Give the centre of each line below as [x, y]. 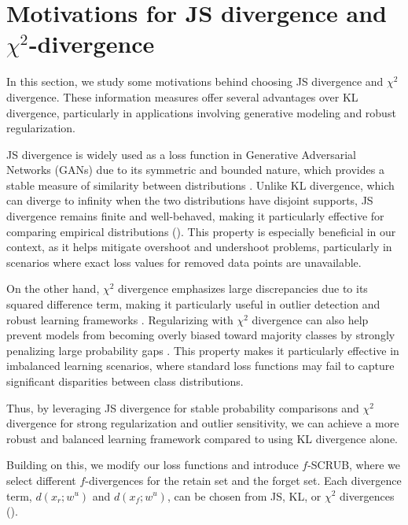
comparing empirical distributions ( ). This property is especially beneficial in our [201, 231]
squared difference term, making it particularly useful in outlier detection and [193, 304]
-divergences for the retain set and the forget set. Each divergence [243, 480]
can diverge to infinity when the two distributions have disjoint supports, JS [190, 200]
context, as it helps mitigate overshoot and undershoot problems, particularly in [199, 247]
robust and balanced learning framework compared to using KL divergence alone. [202, 438]
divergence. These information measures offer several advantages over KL [182, 96]
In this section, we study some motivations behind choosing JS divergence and [195, 81]
